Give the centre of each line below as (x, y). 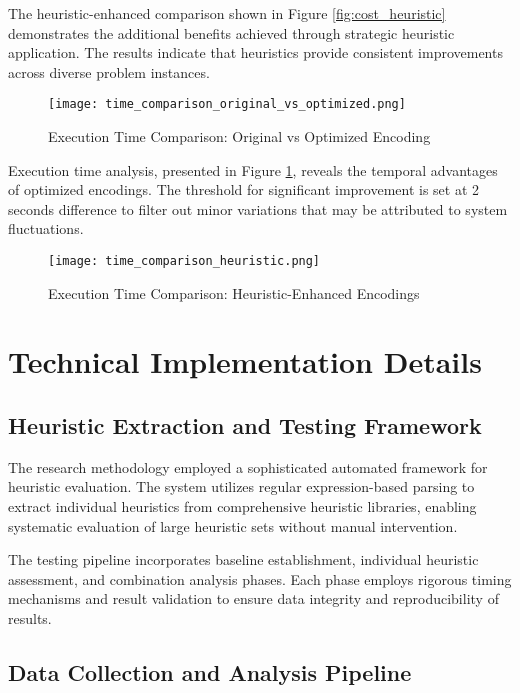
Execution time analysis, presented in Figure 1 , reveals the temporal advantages (253, 169)
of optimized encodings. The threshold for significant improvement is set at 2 (244, 189)
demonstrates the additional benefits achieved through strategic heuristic (231, 32)
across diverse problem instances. (109, 71)
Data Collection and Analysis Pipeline (210, 671)
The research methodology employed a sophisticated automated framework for (248, 466)
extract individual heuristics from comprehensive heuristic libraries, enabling (242, 506)
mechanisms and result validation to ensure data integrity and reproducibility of (253, 598)
